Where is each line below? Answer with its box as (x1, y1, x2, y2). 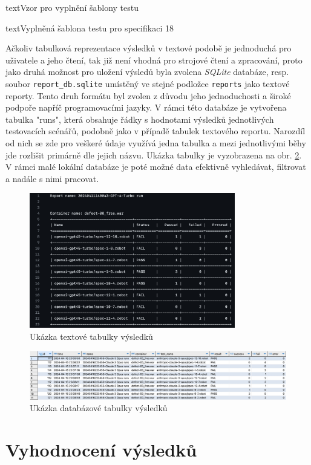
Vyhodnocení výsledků (5, 437, 197, 462)
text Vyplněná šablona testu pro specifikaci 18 (5, 21, 174, 34)
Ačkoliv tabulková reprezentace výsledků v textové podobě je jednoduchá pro (5, 42, 292, 54)
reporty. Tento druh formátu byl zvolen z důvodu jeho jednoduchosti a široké (5, 89, 291, 102)
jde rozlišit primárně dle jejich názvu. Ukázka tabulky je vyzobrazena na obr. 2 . (5, 148, 302, 161)
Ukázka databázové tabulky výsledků (30, 402, 168, 414)
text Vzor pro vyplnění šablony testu (5, 1, 139, 13)
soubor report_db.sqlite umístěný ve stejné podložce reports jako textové (5, 77, 290, 89)
